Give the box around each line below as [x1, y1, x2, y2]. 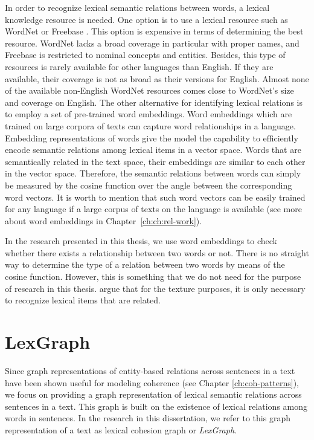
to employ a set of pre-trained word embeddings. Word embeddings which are [5, 108, 292, 120]
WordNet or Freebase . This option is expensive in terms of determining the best [5, 25, 304, 37]
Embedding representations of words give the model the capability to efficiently [5, 131, 298, 144]
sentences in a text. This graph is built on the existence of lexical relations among [5, 400, 308, 412]
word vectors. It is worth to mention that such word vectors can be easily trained [5, 190, 306, 203]
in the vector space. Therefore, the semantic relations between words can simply [5, 167, 301, 180]
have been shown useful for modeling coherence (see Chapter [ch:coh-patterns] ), [5, 376, 299, 389]
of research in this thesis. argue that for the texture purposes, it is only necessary [5, 282, 306, 294]
